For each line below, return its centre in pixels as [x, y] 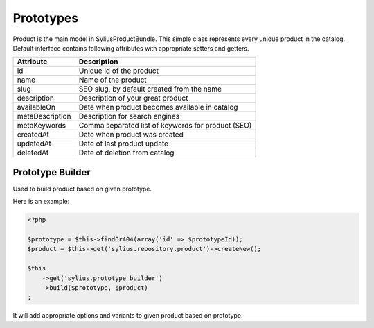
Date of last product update [124, 144]
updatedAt [34, 144]
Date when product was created [131, 135]
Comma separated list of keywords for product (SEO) [165, 126]
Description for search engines [129, 116]
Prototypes [46, 18]
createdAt [33, 135]
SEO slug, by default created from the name [150, 89]
